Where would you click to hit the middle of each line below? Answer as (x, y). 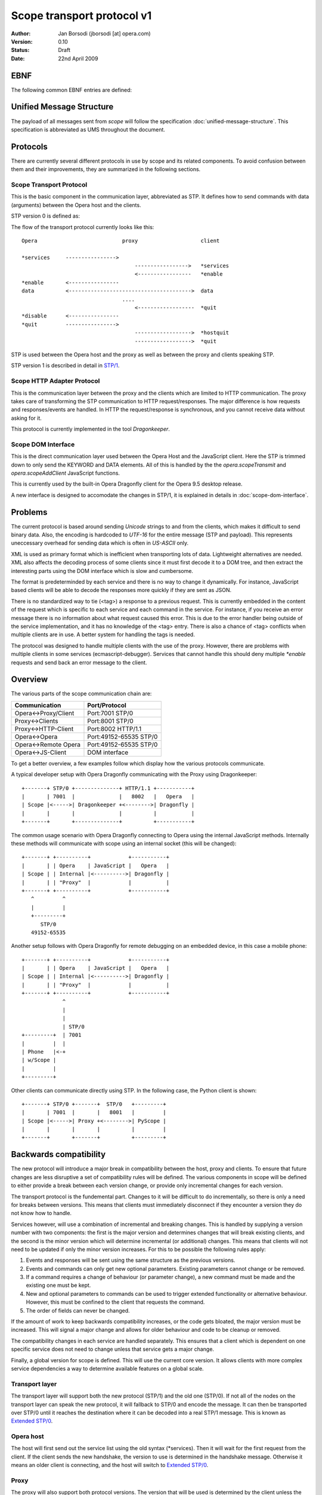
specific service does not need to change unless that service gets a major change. (113, 1349)
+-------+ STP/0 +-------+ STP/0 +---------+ (94, 1104)
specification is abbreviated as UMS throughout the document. (88, 129)
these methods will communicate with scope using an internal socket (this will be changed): (124, 843)
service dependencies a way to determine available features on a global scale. (107, 1368)
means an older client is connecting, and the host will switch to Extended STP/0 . (110, 1465)
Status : (20, 50)
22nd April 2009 (78, 58)
